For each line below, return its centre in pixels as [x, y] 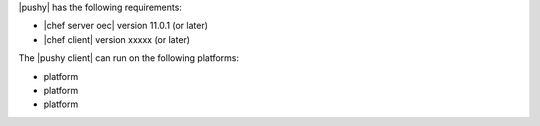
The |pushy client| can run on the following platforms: [129, 58]
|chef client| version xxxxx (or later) [116, 39]
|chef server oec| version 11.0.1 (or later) [126, 26]
